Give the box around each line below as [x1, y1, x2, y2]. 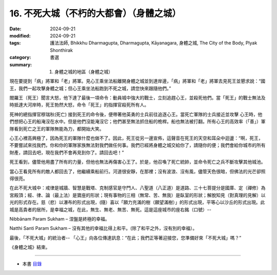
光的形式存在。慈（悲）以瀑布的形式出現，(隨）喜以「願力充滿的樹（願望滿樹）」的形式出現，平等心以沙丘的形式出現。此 [9, 199, 265, 205]
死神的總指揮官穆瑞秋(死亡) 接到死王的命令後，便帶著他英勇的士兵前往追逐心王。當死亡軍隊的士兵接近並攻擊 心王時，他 [9, 111, 263, 117]
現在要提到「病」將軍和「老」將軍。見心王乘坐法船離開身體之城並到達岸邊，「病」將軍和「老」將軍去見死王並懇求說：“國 [9, 78, 266, 84]
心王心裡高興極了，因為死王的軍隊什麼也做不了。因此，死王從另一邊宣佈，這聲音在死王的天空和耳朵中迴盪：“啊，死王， [9, 135, 264, 141]
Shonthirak [50, 47, 73, 53]
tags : [9, 40, 21, 46]
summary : [9, 62, 32, 68]
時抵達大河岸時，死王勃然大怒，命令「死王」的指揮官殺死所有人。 [9, 102, 149, 108]
